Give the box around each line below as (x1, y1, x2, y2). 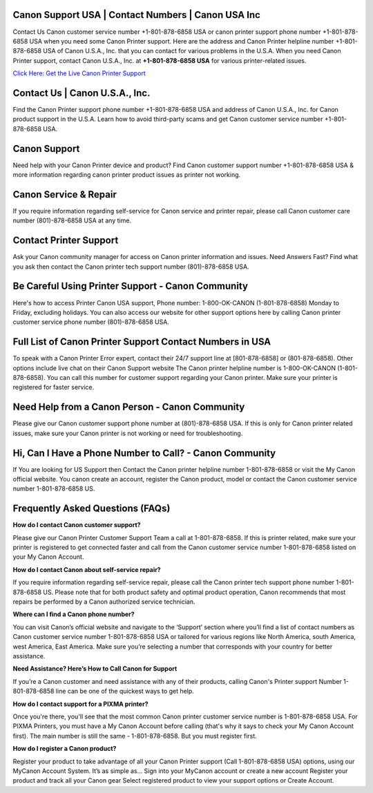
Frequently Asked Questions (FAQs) (12, 503, 171, 515)
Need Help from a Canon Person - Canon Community (12, 401, 245, 413)
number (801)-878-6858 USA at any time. (12, 216, 131, 224)
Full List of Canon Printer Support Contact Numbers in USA (12, 336, 271, 348)
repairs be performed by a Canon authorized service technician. (12, 598, 195, 606)
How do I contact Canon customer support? (12, 521, 141, 529)
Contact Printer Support (12, 235, 119, 247)
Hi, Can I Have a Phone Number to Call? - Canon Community (12, 447, 276, 459)
